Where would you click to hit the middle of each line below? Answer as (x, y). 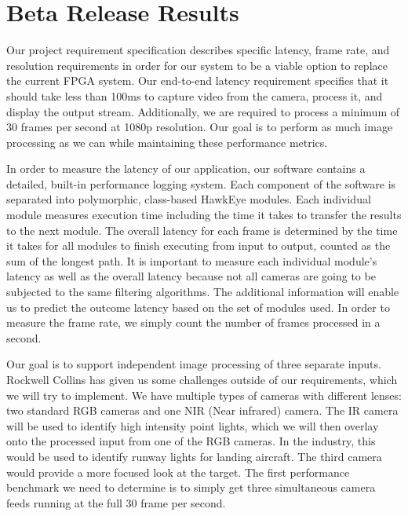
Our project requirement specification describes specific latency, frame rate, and (198, 50)
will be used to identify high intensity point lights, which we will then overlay (193, 425)
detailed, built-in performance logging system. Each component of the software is (201, 183)
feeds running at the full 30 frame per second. (116, 502)
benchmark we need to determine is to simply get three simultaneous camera (191, 487)
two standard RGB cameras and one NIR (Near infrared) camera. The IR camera (202, 410)
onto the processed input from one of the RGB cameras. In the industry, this (191, 441)
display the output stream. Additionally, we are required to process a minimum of (203, 111)
